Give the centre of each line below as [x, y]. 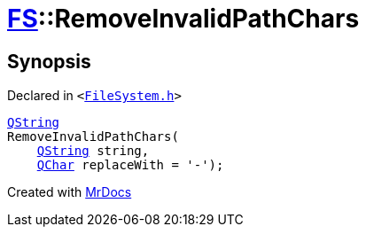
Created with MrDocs [70, 192]
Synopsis [49, 61]
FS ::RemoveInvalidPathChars [183, 19]
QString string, [93, 151]
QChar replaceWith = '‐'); [130, 165]
